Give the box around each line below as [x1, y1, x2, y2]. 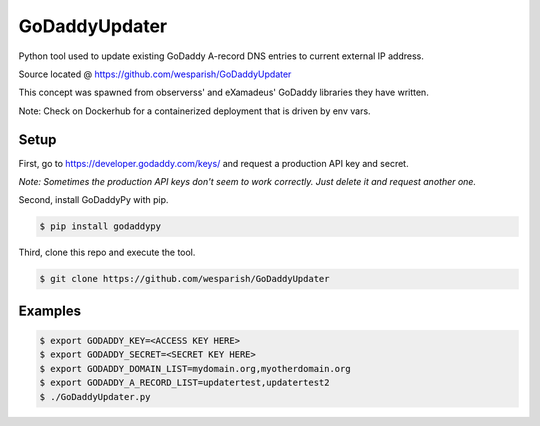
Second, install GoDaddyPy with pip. [18, 194, 169, 206]
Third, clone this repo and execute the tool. [18, 246, 196, 259]
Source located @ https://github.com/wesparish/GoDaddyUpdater [18, 68, 292, 80]
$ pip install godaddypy [39, 221, 162, 232]
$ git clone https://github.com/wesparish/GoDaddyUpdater [39, 273, 330, 285]
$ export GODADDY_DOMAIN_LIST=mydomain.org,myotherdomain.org [39, 363, 351, 374]
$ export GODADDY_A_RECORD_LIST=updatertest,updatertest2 [39, 377, 330, 389]
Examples [18, 302, 82, 319]
